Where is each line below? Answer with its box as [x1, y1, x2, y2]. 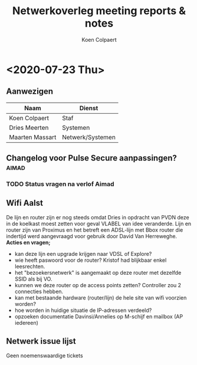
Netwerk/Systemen [61, 133, 116, 141]
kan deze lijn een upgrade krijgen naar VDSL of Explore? [14, 250, 152, 257]
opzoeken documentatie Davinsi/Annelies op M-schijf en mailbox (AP [14, 313, 183, 320]
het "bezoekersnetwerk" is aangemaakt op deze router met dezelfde [14, 269, 182, 276]
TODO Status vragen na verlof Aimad [6, 180, 114, 188]
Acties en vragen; [6, 239, 51, 246]
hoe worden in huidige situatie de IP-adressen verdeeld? [14, 307, 152, 314]
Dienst [79, 104, 98, 112]
